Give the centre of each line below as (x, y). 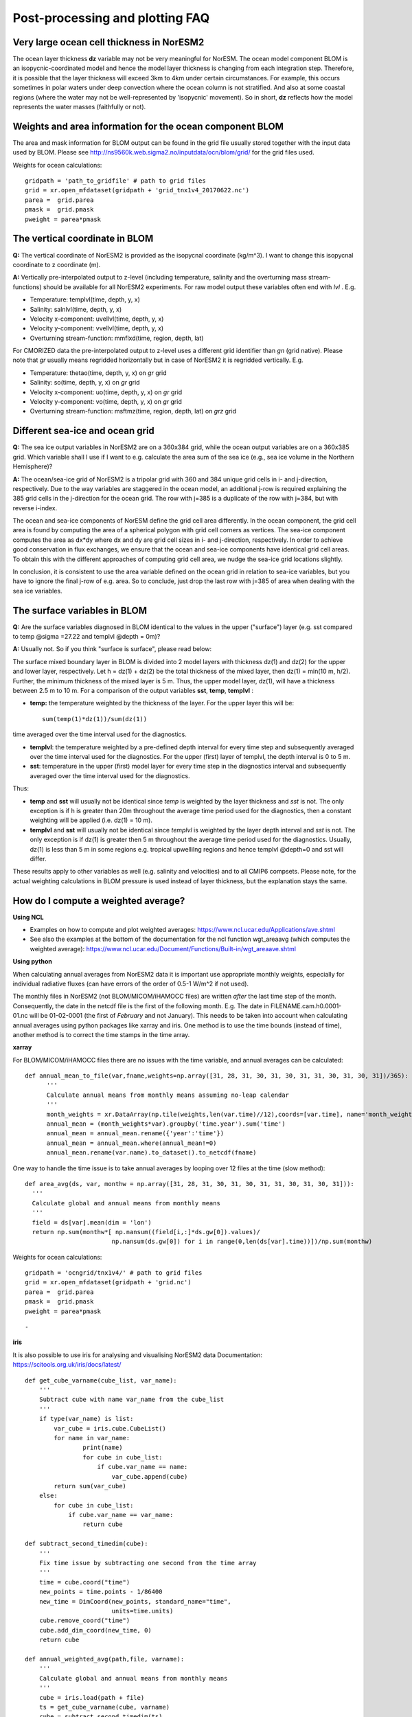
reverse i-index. (35, 508)
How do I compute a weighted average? (99, 901)
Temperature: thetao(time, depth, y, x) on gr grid (99, 373)
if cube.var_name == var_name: (121, 1515)
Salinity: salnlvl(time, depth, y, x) (76, 309)
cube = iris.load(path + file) (92, 1697)
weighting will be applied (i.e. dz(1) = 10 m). (91, 820)
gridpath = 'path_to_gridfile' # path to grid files (115, 181)
